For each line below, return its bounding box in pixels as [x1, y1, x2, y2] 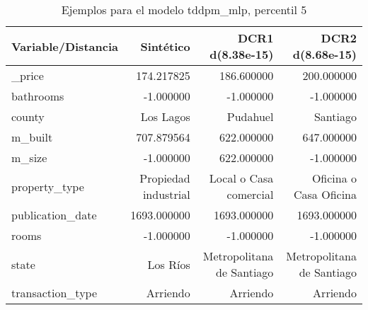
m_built [11, 129, 53, 145]
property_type [11, 178, 84, 195]
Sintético [140, 38, 190, 54]
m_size [11, 149, 47, 166]
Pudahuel [226, 108, 274, 125]
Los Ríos [147, 256, 190, 272]
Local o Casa [209, 170, 274, 186]
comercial [226, 186, 274, 202]
